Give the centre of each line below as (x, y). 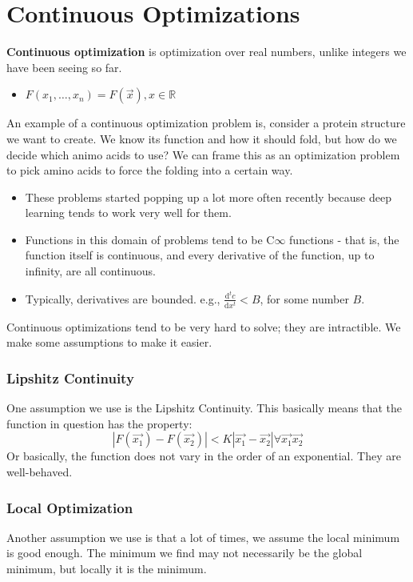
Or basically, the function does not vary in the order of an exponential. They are (204, 456)
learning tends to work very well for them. (128, 213)
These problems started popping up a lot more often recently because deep (208, 197)
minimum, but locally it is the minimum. (107, 569)
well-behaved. (40, 472)
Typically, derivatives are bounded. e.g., (123, 298)
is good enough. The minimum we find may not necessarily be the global (185, 553)
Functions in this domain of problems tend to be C (150, 239)
